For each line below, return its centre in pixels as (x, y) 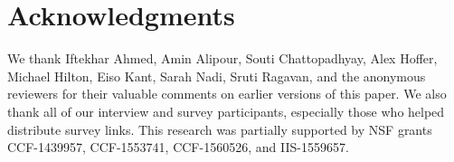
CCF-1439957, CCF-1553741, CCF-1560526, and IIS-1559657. (178, 147)
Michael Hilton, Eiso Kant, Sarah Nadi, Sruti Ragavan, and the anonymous (217, 76)
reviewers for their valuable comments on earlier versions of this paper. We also (227, 94)
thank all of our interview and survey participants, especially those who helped (226, 111)
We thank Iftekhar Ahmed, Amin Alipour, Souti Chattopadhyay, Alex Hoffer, (222, 58)
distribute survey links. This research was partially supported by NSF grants (220, 129)
